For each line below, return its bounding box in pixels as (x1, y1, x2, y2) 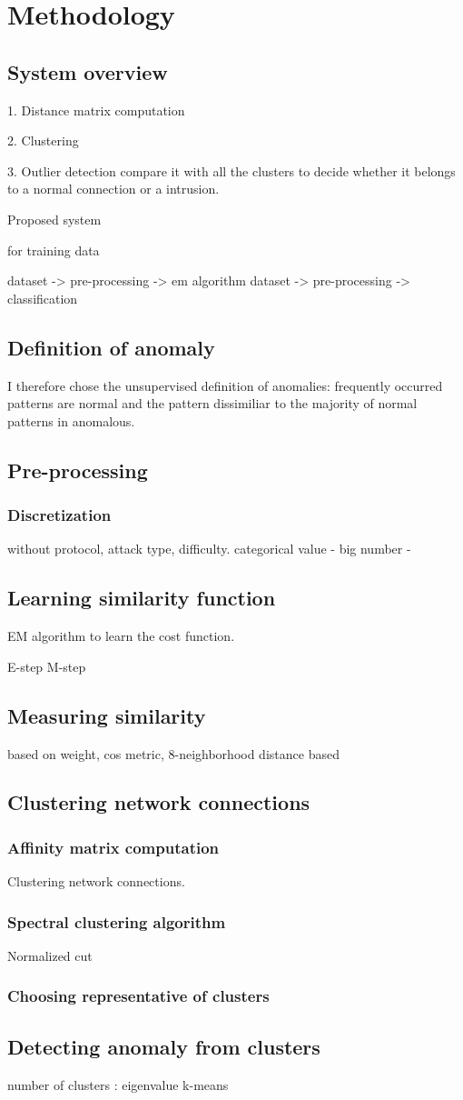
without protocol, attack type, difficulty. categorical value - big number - (7, 539, 411, 558)
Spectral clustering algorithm (7, 910, 226, 933)
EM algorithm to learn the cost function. (7, 626, 235, 645)
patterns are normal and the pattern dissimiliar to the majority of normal (7, 394, 418, 413)
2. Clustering (7, 131, 79, 150)
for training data (7, 240, 100, 259)
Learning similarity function (7, 584, 276, 612)
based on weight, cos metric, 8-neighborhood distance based (7, 744, 340, 763)
